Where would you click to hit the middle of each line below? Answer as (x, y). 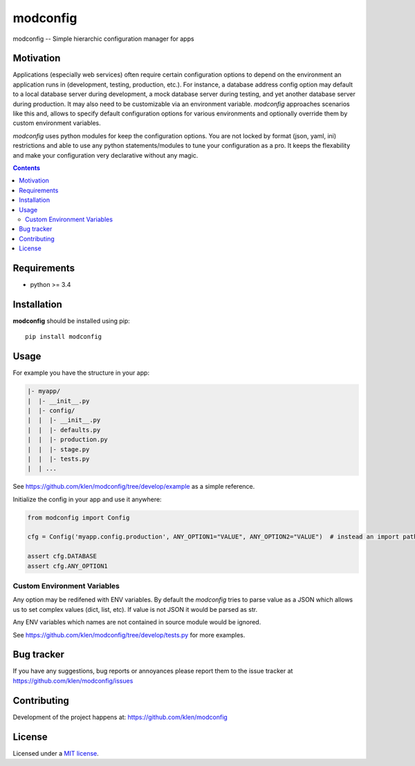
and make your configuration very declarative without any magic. (105, 155)
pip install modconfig (64, 337)
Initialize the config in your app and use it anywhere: (87, 499)
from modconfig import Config (79, 517)
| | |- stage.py (58, 449)
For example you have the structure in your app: (81, 373)
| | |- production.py (68, 440)
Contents (27, 168)
